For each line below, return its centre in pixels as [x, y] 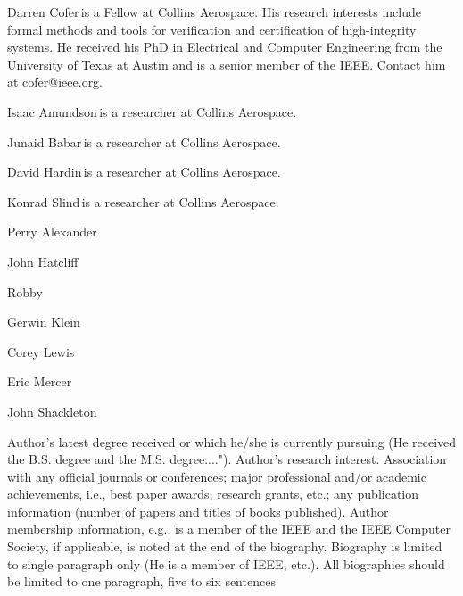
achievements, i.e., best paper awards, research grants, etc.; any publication [213, 494]
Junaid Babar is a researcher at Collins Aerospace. [144, 141]
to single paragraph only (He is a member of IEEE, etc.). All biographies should [226, 563]
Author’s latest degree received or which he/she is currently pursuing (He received [232, 441]
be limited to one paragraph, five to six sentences [141, 581]
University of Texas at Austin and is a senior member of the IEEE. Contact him [227, 64]
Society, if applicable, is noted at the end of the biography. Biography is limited [225, 546]
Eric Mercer [40, 381]
